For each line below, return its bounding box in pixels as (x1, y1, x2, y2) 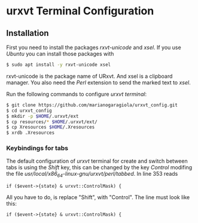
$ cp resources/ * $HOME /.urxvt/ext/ (6, 118, 98, 125)
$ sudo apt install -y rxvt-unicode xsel (6, 62, 111, 68)
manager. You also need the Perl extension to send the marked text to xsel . (6, 79, 191, 86)
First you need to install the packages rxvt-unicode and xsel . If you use (6, 44, 181, 51)
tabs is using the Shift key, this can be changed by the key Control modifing (6, 164, 193, 171)
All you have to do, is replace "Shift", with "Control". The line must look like (6, 194, 190, 201)
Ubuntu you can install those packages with (6, 50, 114, 57)
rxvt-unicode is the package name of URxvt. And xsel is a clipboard (6, 72, 173, 80)
